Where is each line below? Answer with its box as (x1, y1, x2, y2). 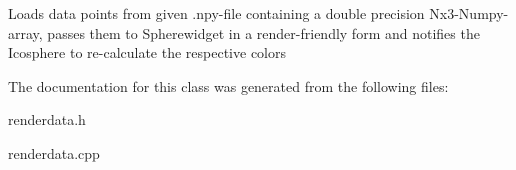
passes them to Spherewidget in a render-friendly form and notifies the (47, 22, 480, 43)
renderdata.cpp (8, 142, 100, 163)
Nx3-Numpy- (429, 3, 509, 23)
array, (8, 22, 43, 43)
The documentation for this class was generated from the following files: (8, 75, 449, 96)
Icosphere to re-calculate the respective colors (8, 42, 286, 63)
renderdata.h (8, 109, 86, 130)
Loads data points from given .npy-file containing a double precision (8, 3, 425, 23)
